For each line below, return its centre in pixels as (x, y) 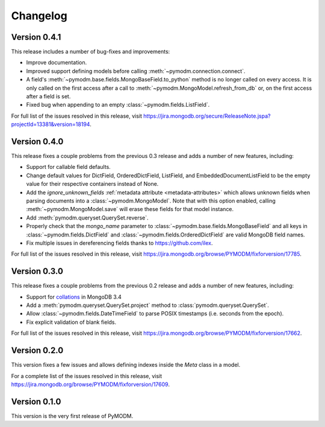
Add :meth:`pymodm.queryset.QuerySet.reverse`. (87, 218)
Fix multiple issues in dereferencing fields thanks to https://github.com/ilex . (119, 243)
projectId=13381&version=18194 (51, 124)
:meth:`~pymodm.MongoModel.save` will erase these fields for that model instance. (130, 209)
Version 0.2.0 (37, 351)
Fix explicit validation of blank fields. (71, 322)
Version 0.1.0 (36, 401)
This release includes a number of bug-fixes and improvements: (91, 52)
